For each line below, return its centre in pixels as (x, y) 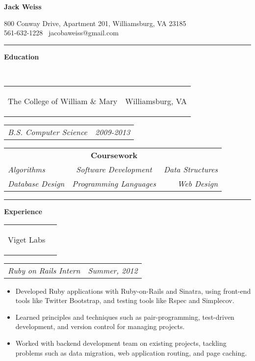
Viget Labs (27, 239)
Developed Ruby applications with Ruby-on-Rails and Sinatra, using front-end (133, 291)
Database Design (36, 183)
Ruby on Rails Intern (44, 270)
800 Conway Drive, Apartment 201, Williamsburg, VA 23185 (95, 23)
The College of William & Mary (63, 101)
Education (22, 56)
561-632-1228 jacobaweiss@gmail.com (61, 33)
